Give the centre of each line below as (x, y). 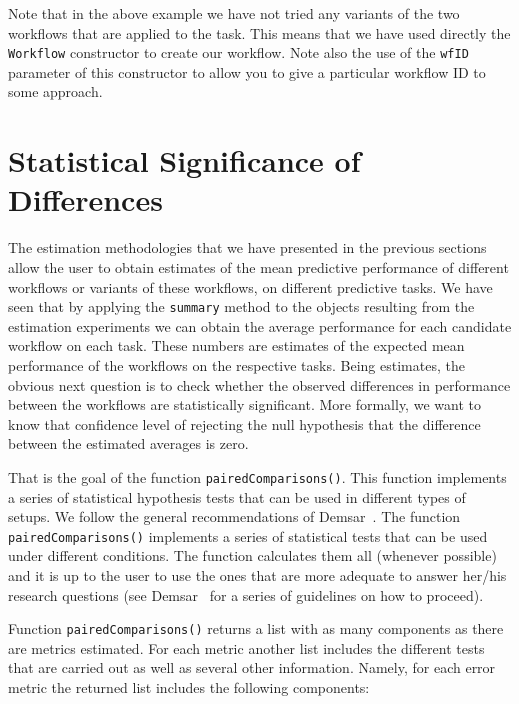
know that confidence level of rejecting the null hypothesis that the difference (244, 423)
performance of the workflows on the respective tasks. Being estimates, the (236, 364)
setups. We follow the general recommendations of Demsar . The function (234, 516)
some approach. (55, 91)
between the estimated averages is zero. (128, 443)
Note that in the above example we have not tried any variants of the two (234, 13)
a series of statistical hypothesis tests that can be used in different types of (237, 496)
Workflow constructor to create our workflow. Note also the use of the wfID (238, 52)
